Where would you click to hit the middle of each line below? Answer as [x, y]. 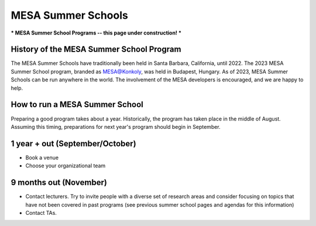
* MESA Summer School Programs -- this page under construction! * [96, 33]
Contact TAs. [41, 213]
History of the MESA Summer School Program [96, 49]
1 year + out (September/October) [74, 143]
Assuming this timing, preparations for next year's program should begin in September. [116, 126]
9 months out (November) [59, 182]
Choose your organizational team [66, 166]
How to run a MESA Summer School [77, 105]
